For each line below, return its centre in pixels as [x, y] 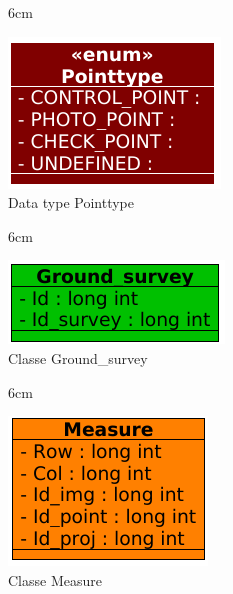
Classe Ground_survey [78, 357]
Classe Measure [55, 579]
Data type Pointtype [71, 202]
